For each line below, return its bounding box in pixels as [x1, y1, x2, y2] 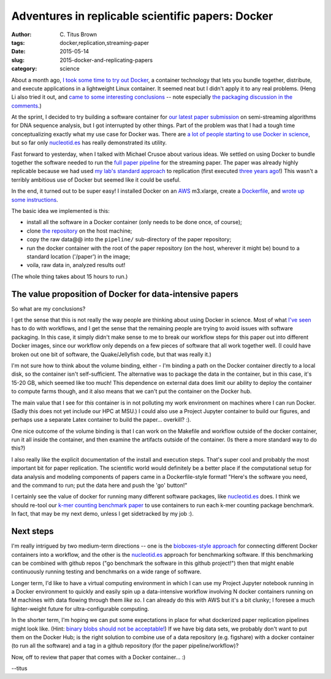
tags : [11, 39, 25, 46]
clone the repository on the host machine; [26, 227, 132, 235]
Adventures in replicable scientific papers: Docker [11, 9, 273, 23]
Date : [11, 48, 26, 55]
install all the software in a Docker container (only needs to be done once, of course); [26, 219, 242, 226]
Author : [11, 31, 32, 38]
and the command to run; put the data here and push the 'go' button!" [11, 482, 188, 489]
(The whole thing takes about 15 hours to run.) [11, 273, 128, 280]
